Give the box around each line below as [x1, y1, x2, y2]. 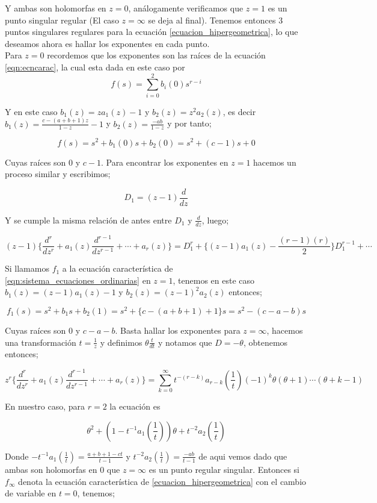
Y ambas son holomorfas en [5, 2, 106, 14]
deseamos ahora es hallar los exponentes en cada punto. [5, 37, 210, 49]
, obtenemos [243, 336, 288, 348]
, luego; [201, 213, 229, 226]
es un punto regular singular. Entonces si [149, 463, 300, 475]
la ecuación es [109, 400, 161, 413]
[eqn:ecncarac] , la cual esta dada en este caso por [5, 60, 185, 73]
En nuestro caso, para [5, 400, 85, 413]
